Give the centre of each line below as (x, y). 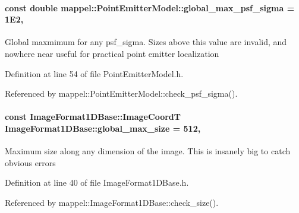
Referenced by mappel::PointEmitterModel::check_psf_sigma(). (121, 93)
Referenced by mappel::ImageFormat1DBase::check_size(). (112, 202)
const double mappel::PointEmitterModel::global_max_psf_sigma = (150, 7)
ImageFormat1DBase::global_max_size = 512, (103, 128)
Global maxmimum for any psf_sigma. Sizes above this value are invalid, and (146, 42)
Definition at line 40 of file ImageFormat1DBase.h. (97, 182)
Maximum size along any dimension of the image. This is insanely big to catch (148, 151)
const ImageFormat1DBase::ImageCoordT (93, 117)
